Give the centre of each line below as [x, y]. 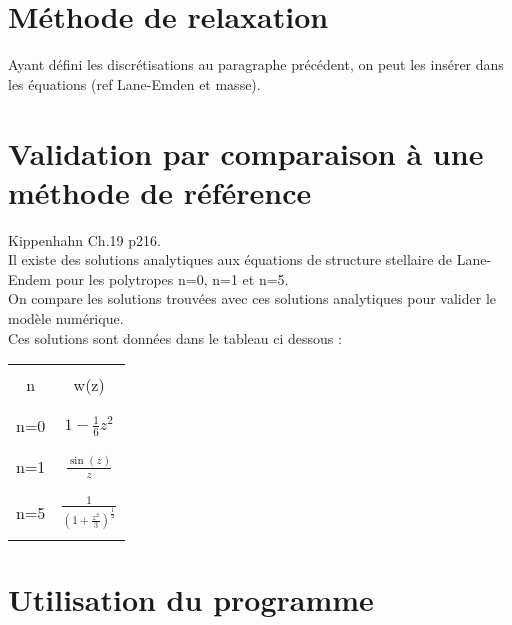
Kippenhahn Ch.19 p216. [84, 239]
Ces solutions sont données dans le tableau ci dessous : [175, 337]
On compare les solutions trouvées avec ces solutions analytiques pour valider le [252, 298]
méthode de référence [160, 191]
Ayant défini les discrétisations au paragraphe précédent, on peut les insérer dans [256, 64]
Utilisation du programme [191, 598]
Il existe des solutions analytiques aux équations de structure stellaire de [230, 259]
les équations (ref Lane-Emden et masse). [134, 83]
